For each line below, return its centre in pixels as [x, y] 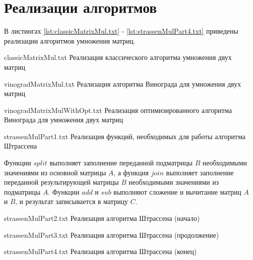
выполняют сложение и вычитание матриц [177, 191]
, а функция [131, 172]
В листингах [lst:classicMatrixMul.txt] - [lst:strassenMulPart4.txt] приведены [121, 31]
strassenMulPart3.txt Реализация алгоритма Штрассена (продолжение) [112, 234]
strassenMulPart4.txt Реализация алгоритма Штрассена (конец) [100, 251]
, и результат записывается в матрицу [72, 201]
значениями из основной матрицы [55, 172]
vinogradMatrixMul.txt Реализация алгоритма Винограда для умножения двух [123, 83]
